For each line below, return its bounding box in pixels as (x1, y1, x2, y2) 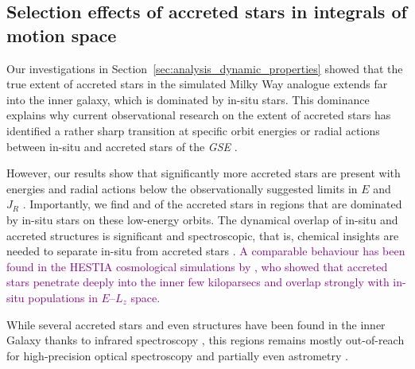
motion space (6, 22, 117, 47)
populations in (28, 289, 98, 305)
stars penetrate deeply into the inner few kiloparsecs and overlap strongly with (6, 274, 390, 290)
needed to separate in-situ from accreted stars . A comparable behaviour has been (6, 243, 405, 259)
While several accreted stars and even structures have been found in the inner (6, 316, 386, 332)
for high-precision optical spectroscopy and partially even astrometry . (6, 347, 348, 363)
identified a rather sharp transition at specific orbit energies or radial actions (6, 122, 380, 138)
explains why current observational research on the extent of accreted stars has (6, 107, 391, 123)
